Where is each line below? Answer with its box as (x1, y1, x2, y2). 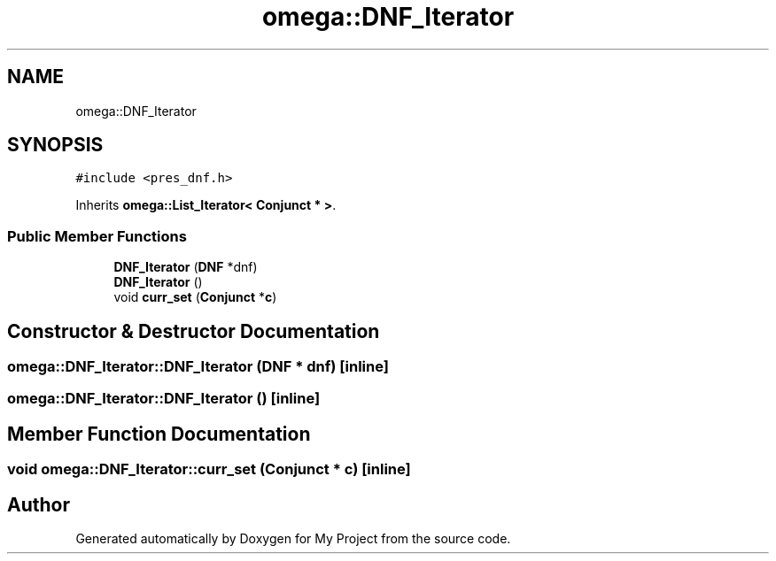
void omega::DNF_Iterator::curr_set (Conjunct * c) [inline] (7, 460, 411, 479)
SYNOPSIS (7, 134, 104, 157)
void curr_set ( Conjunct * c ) (113, 289, 277, 305)
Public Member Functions (7, 227, 187, 245)
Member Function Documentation (7, 422, 311, 445)
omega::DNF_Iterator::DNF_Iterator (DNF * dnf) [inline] (7, 357, 389, 376)
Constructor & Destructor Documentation (7, 319, 380, 342)
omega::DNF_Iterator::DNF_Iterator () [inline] (7, 389, 321, 408)
